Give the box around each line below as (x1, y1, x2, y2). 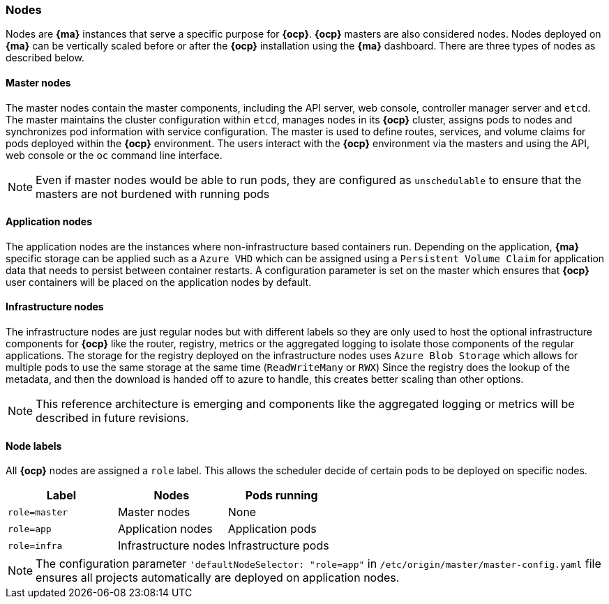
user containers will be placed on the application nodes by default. (6, 275, 312, 288)
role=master (8, 506, 68, 518)
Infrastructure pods (227, 538, 329, 553)
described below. (6, 52, 84, 64)
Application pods (227, 522, 317, 536)
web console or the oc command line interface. (6, 149, 223, 161)
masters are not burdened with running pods (36, 186, 270, 201)
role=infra (8, 540, 63, 551)
